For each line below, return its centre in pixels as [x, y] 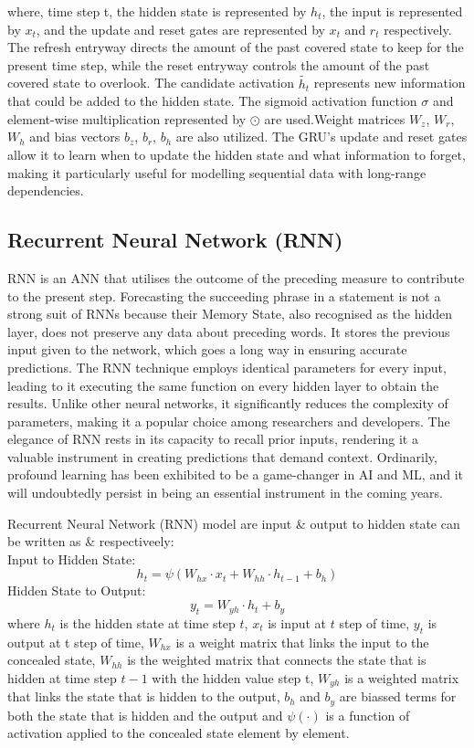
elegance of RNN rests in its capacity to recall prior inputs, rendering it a [213, 439]
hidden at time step [62, 677]
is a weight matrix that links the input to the [302, 642]
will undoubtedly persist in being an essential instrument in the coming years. [225, 493]
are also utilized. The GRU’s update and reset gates [321, 137]
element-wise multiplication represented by [127, 118]
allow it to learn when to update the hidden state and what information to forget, [237, 154]
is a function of [368, 715]
